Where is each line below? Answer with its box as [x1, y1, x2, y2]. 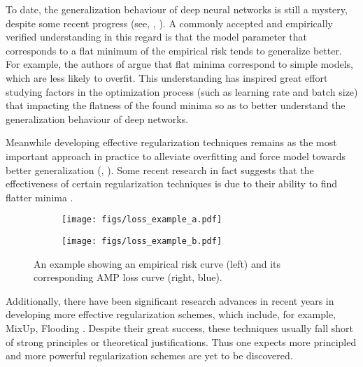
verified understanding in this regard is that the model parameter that [6, 29, 308, 44]
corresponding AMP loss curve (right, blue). [34, 270, 222, 285]
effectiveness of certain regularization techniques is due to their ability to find [6, 176, 338, 191]
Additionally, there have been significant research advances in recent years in [6, 293, 334, 308]
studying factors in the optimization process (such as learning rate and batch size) [6, 84, 358, 99]
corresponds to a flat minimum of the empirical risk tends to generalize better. [6, 43, 342, 57]
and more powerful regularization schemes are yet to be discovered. [6, 348, 293, 363]
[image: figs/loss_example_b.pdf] [62, 236, 222, 246]
